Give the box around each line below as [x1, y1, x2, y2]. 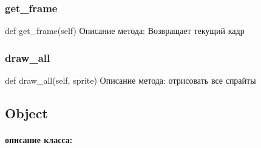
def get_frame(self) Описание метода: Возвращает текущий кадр [5, 24, 245, 37]
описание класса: [5, 133, 73, 146]
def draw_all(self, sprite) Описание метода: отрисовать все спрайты [5, 74, 256, 87]
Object [5, 104, 48, 123]
